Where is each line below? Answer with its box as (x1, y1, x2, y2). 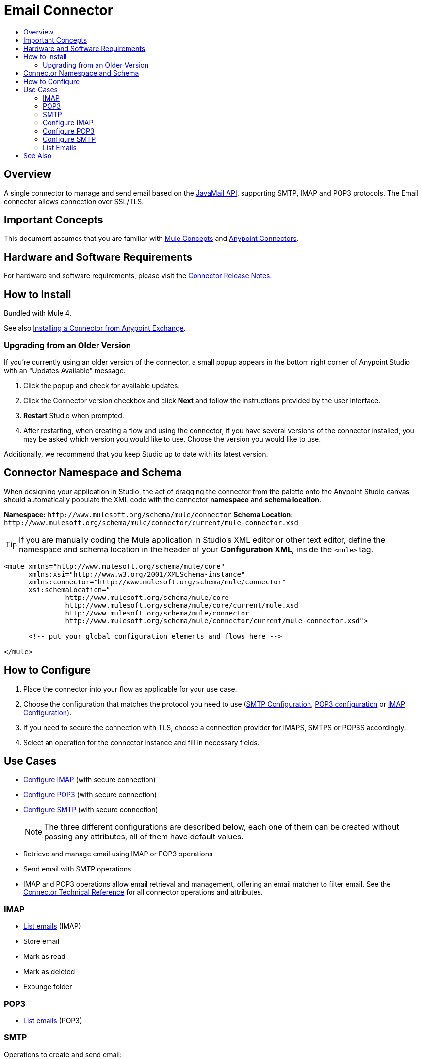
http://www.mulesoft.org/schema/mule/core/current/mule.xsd (65, 601, 298, 609)
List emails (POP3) (23, 1016, 82, 1025)
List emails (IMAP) (23, 922, 81, 931)
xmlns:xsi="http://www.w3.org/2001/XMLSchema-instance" (28, 570, 245, 578)
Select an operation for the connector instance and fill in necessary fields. (23, 738, 260, 747)
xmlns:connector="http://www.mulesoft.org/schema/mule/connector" (28, 578, 286, 586)
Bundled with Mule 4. (4, 309, 72, 318)
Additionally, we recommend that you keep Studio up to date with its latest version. (4, 449, 268, 458)
